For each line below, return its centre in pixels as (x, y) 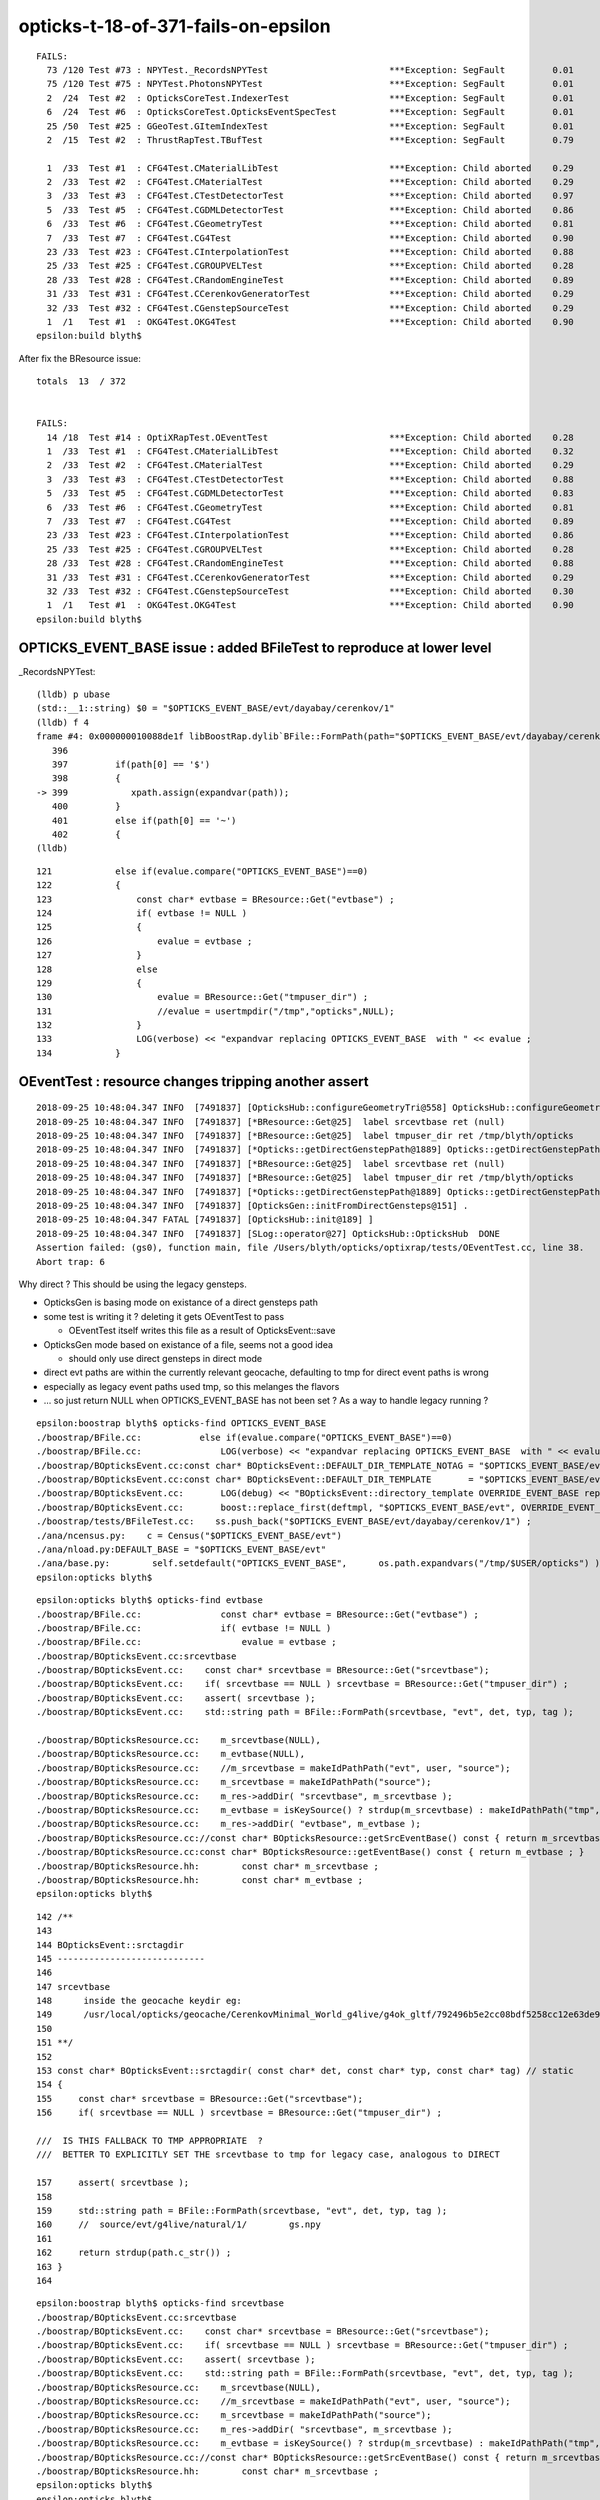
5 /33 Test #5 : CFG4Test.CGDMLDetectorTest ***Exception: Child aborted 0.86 (310, 209)
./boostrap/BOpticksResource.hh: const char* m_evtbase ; (200, 1879)
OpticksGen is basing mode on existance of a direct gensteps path (181, 1302)
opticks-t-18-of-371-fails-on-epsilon (174, 26)
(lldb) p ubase (73, 694)
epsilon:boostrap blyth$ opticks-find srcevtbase (160, 2303)
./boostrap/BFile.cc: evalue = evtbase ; (186, 1642)
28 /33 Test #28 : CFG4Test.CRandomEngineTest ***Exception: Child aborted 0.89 (310, 279)
